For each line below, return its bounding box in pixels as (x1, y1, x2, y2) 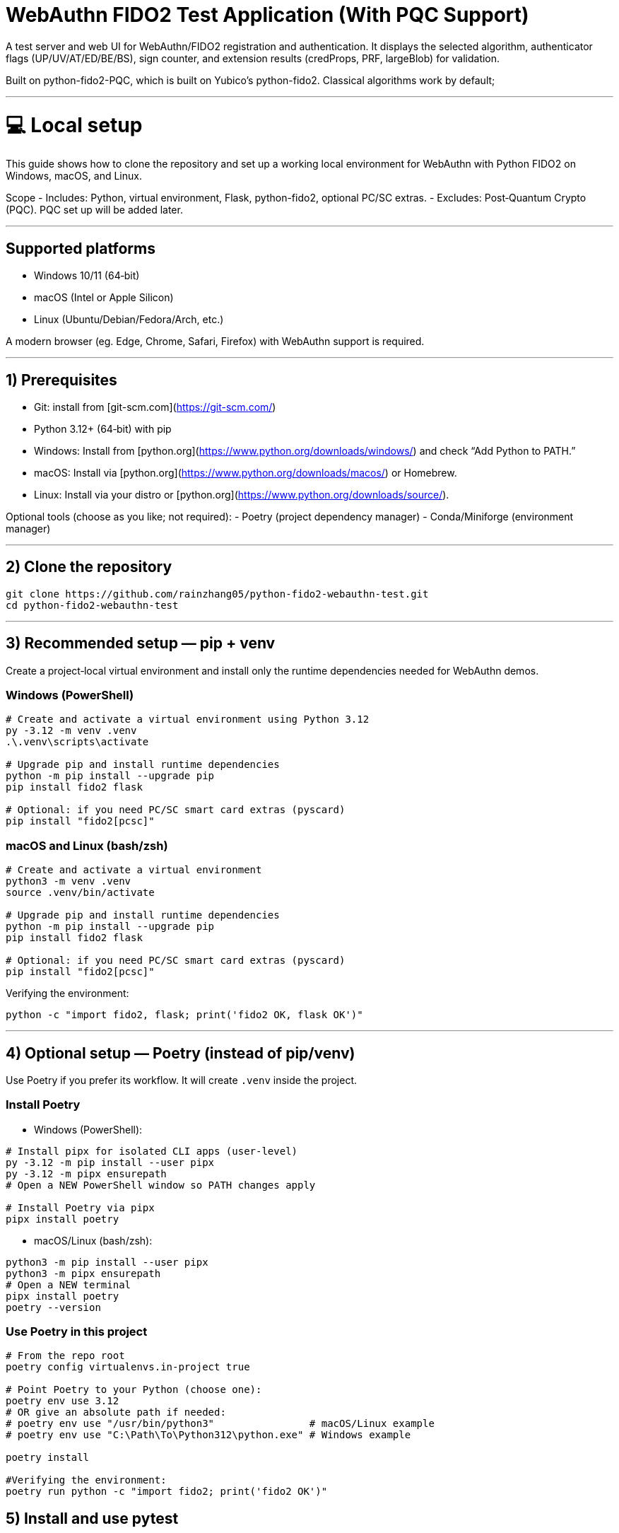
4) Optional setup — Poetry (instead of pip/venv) (6, 1044, 355, 1062)
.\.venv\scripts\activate (6, 736, 149, 748)
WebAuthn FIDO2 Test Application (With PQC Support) (6, 3, 529, 27)
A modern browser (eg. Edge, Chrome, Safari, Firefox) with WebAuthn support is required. (6, 335, 425, 348)
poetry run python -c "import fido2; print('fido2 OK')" (6, 1486, 328, 1498)
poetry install (6, 1452, 90, 1464)
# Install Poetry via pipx (6, 1201, 155, 1213)
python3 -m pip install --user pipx (6, 1256, 208, 1268)
